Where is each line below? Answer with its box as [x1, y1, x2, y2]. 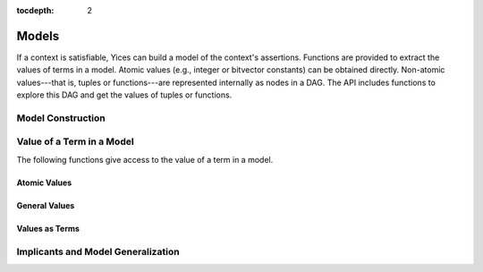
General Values [16, 200, 75, 210]
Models [16, 28, 60, 44]
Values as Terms [16, 223, 80, 234]
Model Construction [16, 112, 106, 124]
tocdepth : [16, 5, 55, 15]
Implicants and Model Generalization [16, 245, 180, 258]
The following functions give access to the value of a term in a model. [16, 154, 274, 165]
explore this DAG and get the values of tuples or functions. [16, 89, 233, 100]
